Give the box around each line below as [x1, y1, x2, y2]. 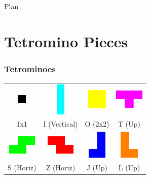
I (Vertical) [43, 118, 78, 129]
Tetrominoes [4, 62, 56, 75]
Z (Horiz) [46, 162, 76, 173]
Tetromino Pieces [4, 31, 128, 51]
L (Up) [118, 162, 140, 173]
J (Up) [86, 162, 107, 173]
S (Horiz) [8, 162, 36, 173]
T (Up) [118, 118, 140, 129]
